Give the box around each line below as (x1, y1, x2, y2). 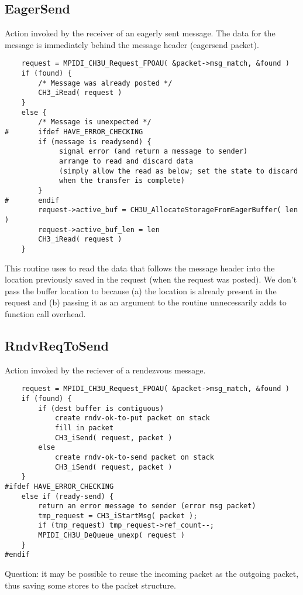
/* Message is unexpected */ (38, 118, 151, 127)
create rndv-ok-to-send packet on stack (54, 453, 214, 461)
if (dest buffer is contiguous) (38, 404, 164, 413)
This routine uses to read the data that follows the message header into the (5, 261, 275, 274)
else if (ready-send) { (21, 492, 114, 501)
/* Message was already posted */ (38, 79, 173, 87)
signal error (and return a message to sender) (59, 147, 248, 156)
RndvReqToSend (5, 336, 109, 354)
